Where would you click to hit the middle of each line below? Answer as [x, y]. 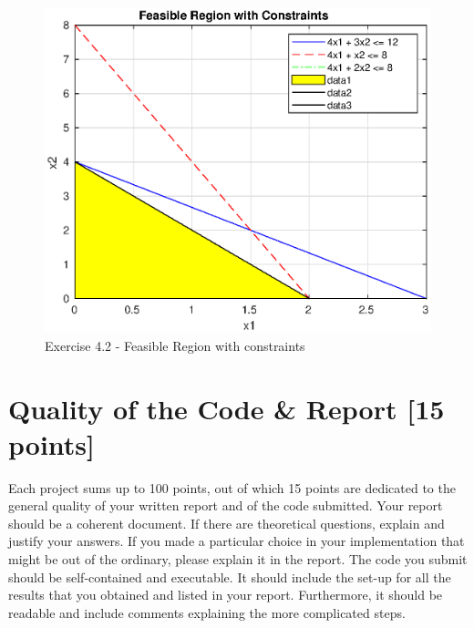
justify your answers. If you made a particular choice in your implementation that [237, 541]
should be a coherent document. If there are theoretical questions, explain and [227, 523]
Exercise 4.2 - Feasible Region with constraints [175, 345]
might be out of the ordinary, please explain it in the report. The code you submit [238, 559]
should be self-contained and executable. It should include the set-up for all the [230, 577]
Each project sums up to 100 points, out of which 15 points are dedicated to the [232, 487]
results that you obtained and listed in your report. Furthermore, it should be [226, 595]
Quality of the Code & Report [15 [227, 408]
